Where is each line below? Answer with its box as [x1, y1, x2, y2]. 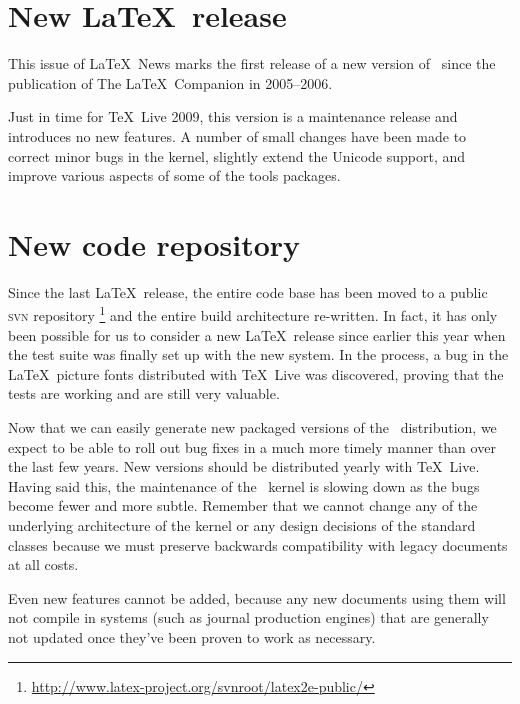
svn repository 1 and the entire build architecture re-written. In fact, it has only [8, 302, 498, 326]
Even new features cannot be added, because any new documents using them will [8, 587, 506, 608]
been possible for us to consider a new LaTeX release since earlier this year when [8, 324, 506, 345]
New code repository [8, 223, 301, 264]
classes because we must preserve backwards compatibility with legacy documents [8, 534, 508, 555]
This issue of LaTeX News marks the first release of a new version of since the [8, 53, 496, 74]
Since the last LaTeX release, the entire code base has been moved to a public [8, 281, 488, 302]
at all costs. [8, 554, 79, 575]
